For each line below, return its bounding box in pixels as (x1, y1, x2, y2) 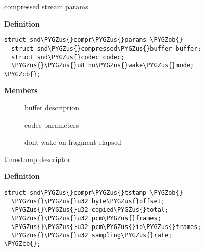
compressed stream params (4, 1, 88, 11)
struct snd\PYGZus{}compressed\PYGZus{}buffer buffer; (11, 44, 201, 52)
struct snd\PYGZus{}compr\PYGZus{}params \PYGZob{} (4, 36, 183, 44)
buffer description (24, 102, 80, 113)
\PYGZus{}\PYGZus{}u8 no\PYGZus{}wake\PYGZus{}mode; (11, 62, 194, 70)
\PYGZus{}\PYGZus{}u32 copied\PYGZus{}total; (11, 206, 169, 214)
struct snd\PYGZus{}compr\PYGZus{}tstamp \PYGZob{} (4, 189, 183, 197)
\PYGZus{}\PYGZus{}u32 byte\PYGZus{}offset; (11, 197, 165, 205)
